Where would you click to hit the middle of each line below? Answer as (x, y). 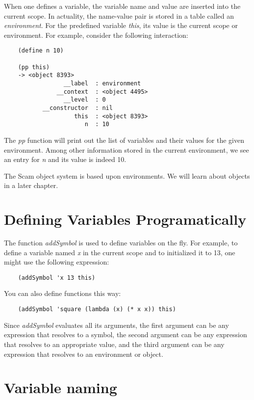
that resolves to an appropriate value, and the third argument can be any (114, 344)
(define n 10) (41, 51)
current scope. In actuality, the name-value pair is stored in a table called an (119, 15)
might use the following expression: (57, 262)
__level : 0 (85, 100)
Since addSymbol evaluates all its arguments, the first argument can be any (116, 325)
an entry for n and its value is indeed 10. (65, 159)
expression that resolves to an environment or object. (84, 354)
